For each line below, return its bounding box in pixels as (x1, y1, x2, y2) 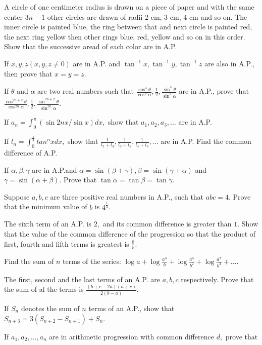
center (4, 11, 23, 22)
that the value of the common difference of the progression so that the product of (4, 228, 256, 239)
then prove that (4, 68, 53, 79)
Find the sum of (4, 255, 54, 266)
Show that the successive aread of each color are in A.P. (4, 41, 177, 52)
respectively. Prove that (181, 274, 254, 284)
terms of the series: (63, 255, 121, 266)
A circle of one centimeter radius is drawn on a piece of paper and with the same (4, 2, 254, 12)
